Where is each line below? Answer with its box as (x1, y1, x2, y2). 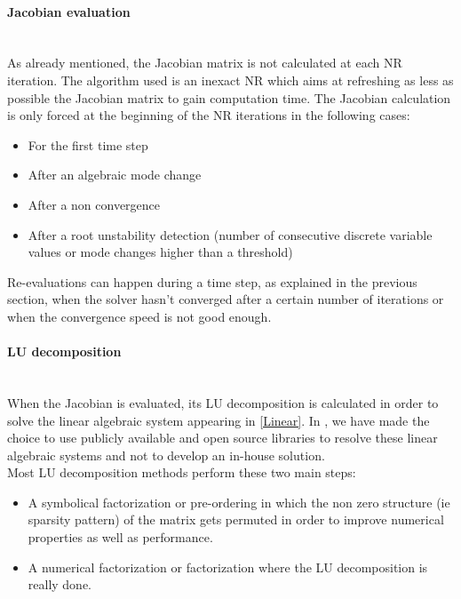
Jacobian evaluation (7, 2, 131, 20)
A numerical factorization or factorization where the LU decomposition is (28, 557, 428, 576)
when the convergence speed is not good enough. (7, 307, 272, 325)
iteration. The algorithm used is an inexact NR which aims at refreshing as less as (7, 70, 454, 89)
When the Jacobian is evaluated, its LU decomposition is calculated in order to (7, 393, 439, 411)
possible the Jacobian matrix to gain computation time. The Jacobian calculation (7, 88, 451, 107)
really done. (28, 575, 92, 594)
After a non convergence (28, 195, 161, 213)
